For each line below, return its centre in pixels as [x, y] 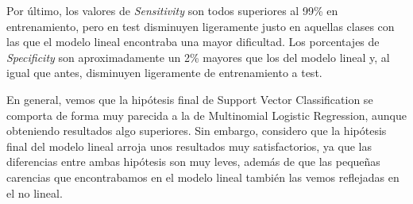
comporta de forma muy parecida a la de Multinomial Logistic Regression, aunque [206, 115]
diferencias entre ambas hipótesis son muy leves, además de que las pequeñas [193, 162]
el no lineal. [35, 192]
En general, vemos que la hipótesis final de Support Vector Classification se [190, 99]
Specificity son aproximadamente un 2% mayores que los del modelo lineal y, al [198, 57]
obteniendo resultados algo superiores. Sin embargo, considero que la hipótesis [197, 131]
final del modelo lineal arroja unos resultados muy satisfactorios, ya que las [189, 146]
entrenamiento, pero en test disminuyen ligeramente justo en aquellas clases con [201, 26]
